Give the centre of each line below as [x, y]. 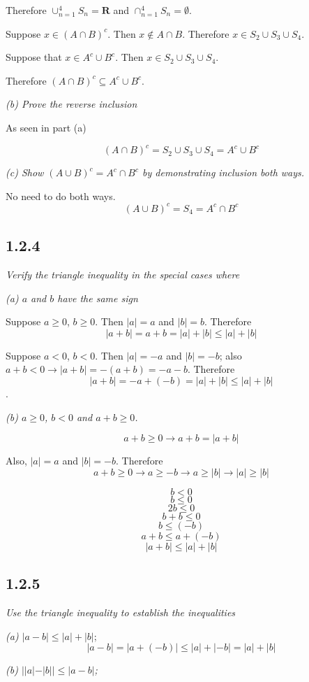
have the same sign [98, 298]
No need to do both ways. [61, 196]
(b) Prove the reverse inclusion [71, 104]
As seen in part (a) [46, 127]
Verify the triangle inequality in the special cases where [123, 274]
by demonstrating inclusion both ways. [224, 172]
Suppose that [34, 57]
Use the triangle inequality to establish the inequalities [121, 612]
